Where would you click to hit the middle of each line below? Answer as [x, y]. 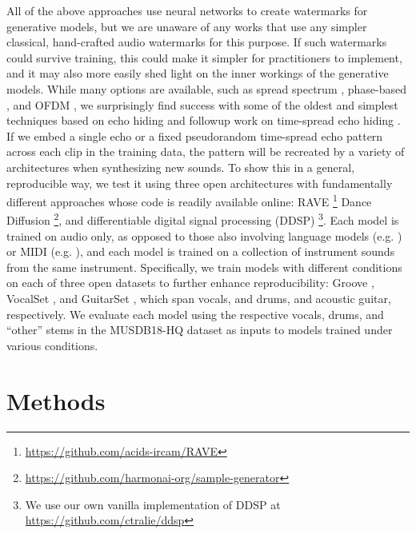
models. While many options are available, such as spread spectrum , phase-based [207, 88]
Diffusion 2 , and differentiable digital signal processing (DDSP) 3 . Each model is [203, 219]
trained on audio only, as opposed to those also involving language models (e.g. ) [204, 235]
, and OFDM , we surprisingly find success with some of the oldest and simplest [202, 104]
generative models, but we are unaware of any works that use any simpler [187, 26]
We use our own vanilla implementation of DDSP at [153, 504]
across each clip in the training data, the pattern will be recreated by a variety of [206, 151]
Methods [56, 400]
